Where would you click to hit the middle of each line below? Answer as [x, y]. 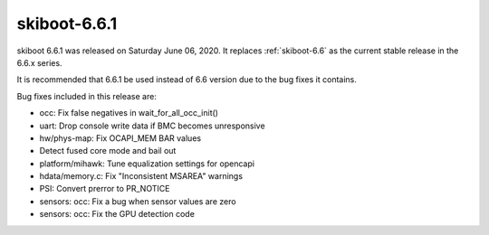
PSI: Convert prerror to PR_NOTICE [105, 189]
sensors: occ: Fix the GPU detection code [117, 214]
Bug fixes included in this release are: [87, 96]
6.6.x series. [39, 62]
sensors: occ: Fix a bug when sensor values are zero [138, 201]
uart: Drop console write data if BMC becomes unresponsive [153, 126]
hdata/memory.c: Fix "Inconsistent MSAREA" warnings [141, 176]
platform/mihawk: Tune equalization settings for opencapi [147, 164]
